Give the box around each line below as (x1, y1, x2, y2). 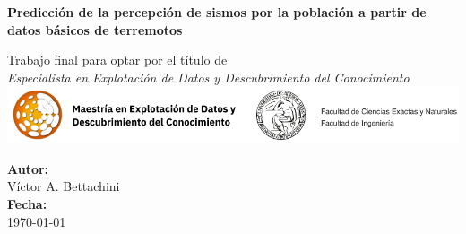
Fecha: (7, 194, 47, 212)
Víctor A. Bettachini (7, 177, 120, 195)
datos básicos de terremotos (7, 20, 183, 39)
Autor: (7, 159, 49, 178)
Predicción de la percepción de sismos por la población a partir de (7, 3, 427, 21)
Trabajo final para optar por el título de (7, 50, 228, 69)
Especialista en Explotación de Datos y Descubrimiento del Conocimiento (7, 67, 410, 86)
